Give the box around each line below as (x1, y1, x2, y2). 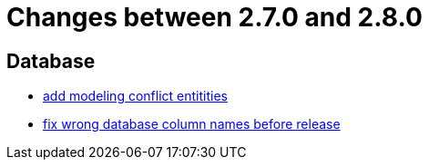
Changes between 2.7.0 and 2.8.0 (6, 2, 423, 33)
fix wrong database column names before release (43, 116, 341, 133)
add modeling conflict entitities (43, 88, 228, 104)
